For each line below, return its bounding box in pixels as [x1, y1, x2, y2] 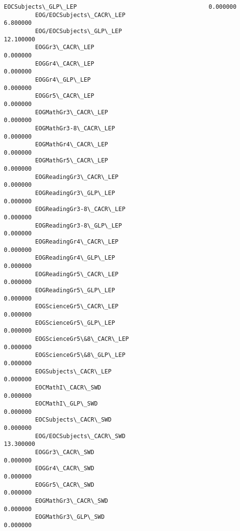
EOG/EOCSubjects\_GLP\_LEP [35, 27, 122, 35]
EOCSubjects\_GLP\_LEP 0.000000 [4, 3, 237, 10]
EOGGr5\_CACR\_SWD [35, 481, 95, 488]
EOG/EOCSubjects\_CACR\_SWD [35, 432, 126, 440]
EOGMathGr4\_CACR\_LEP [35, 141, 108, 148]
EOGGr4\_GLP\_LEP [35, 76, 91, 83]
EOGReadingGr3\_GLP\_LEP [35, 190, 115, 197]
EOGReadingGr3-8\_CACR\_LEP [35, 206, 126, 213]
